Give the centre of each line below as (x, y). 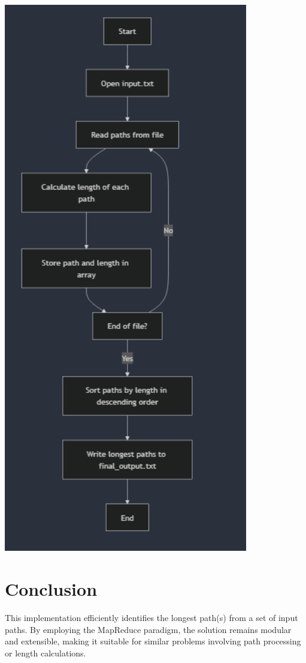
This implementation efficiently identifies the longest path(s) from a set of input (152, 618)
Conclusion (51, 589)
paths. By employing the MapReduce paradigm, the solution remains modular (148, 629)
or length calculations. (46, 652)
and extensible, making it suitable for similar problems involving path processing (153, 641)
